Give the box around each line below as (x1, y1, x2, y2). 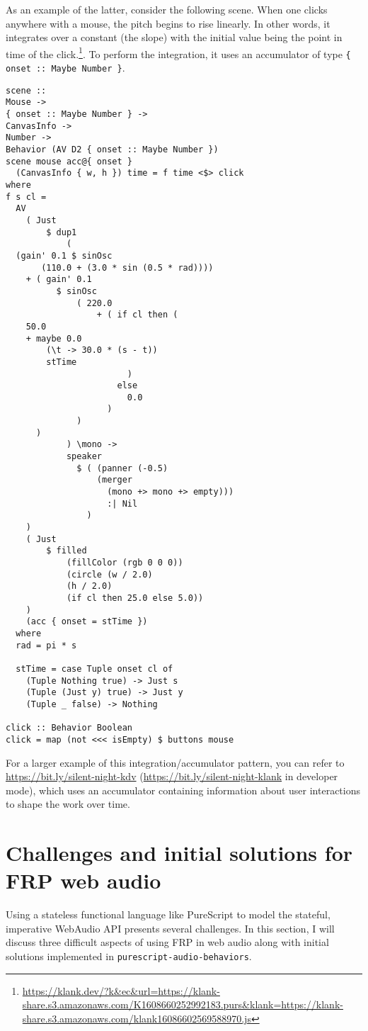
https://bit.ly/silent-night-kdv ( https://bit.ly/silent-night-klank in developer (6, 769, 338, 784)
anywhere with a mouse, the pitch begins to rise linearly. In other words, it (6, 16, 330, 30)
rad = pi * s (16, 640, 77, 650)
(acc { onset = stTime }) (25, 616, 148, 627)
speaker (66, 451, 103, 462)
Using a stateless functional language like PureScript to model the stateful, (6, 907, 330, 922)
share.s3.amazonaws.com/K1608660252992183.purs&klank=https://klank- (22, 997, 343, 1012)
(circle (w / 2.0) (66, 569, 153, 580)
